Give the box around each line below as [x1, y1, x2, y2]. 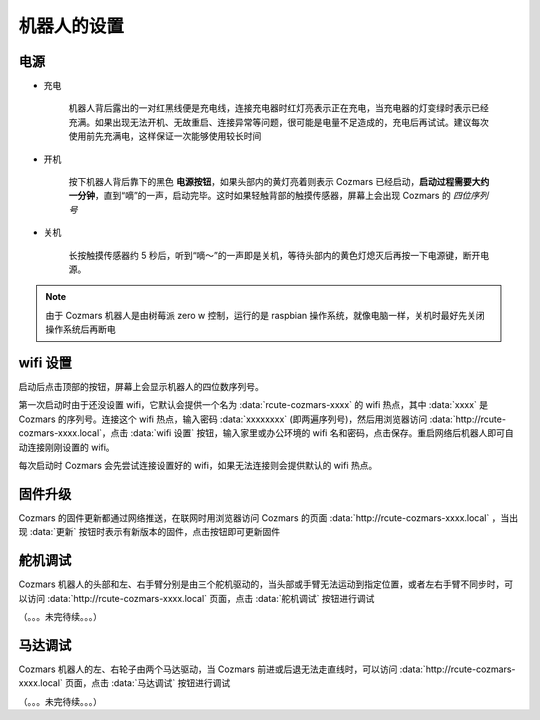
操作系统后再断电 [45, 323, 116, 335]
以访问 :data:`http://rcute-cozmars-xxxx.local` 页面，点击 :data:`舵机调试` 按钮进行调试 [18, 592, 375, 604]
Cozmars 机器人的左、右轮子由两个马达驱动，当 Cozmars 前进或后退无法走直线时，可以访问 [18, 663, 398, 675]
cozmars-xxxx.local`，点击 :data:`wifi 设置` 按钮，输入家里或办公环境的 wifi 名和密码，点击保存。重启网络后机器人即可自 [18, 427, 514, 439]
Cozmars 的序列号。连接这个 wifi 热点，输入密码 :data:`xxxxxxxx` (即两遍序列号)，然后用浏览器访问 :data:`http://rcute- [18, 413, 507, 425]
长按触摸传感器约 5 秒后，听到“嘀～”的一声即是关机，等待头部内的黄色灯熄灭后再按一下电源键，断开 [68, 249, 481, 261]
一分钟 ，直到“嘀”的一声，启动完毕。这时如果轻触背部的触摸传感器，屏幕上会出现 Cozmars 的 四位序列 [68, 190, 489, 202]
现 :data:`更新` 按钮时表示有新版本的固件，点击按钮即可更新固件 [18, 526, 280, 538]
